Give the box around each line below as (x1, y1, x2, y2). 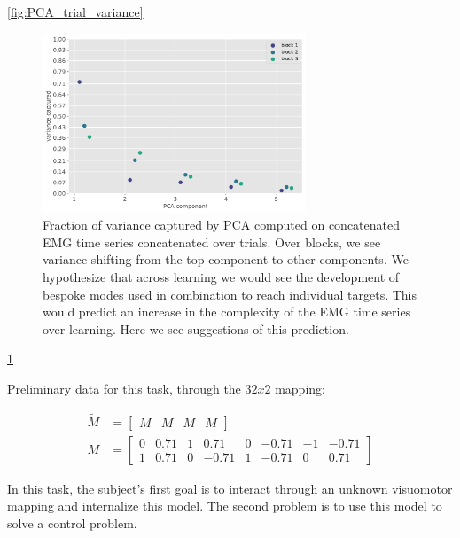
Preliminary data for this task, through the (7, 378, 241, 397)
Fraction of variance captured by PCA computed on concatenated (43, 215, 401, 234)
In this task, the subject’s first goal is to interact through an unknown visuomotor (7, 479, 453, 497)
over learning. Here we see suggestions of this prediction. (43, 319, 349, 338)
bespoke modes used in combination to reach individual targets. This (43, 285, 417, 303)
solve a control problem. (7, 514, 137, 533)
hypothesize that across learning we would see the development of (43, 267, 400, 285)
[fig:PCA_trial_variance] (7, 3, 144, 20)
